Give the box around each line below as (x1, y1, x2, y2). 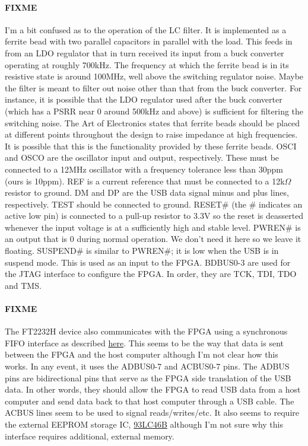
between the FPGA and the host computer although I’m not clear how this (5, 348, 278, 361)
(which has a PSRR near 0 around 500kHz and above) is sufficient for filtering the (5, 104, 304, 117)
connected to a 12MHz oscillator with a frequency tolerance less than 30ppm (5, 163, 283, 175)
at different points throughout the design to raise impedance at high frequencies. (5, 128, 298, 141)
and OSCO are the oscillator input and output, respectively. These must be (5, 151, 280, 164)
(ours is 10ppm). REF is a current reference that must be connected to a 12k (5, 174, 285, 187)
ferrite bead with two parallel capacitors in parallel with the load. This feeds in (5, 35, 293, 47)
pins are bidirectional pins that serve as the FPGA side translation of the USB (5, 371, 291, 384)
